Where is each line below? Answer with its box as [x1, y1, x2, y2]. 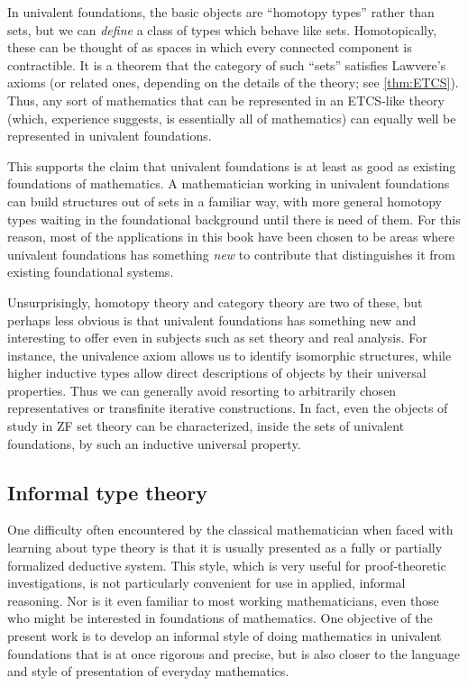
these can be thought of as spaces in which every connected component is [7, 38, 412, 57]
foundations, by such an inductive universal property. [7, 434, 301, 453]
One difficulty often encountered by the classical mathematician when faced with [7, 520, 454, 539]
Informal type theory [7, 478, 207, 506]
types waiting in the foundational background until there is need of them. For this [7, 209, 461, 228]
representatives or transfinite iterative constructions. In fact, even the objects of [7, 398, 448, 417]
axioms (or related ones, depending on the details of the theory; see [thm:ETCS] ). [7, 73, 459, 92]
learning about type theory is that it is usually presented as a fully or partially [7, 538, 443, 557]
